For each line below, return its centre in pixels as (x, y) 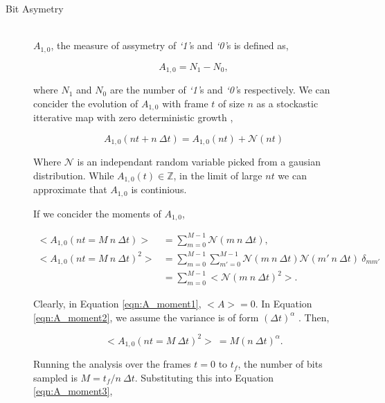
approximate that (70, 189)
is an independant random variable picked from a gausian (199, 162)
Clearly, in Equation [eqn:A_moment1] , (117, 304)
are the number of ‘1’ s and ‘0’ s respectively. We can (220, 90)
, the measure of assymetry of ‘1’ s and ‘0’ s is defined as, (170, 45)
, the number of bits (280, 364)
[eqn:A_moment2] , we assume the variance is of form (146, 317)
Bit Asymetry (35, 8)
